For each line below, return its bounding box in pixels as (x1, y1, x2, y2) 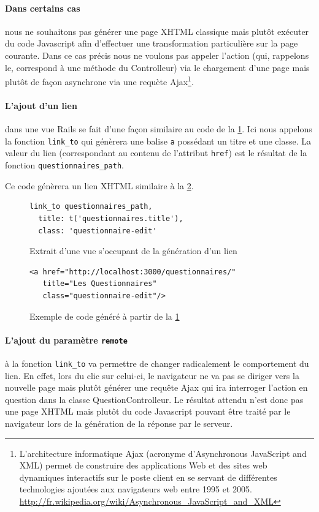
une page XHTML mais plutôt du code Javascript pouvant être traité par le (5, 405, 291, 418)
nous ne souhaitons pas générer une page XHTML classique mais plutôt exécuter (5, 24, 309, 37)
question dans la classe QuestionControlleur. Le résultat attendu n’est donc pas (5, 393, 304, 405)
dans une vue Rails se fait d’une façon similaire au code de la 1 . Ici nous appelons (5, 122, 312, 135)
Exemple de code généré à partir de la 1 (29, 309, 180, 322)
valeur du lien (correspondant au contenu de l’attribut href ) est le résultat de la (5, 146, 307, 159)
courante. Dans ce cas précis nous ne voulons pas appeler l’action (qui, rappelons (5, 48, 309, 61)
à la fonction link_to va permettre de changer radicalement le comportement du (5, 356, 309, 369)
